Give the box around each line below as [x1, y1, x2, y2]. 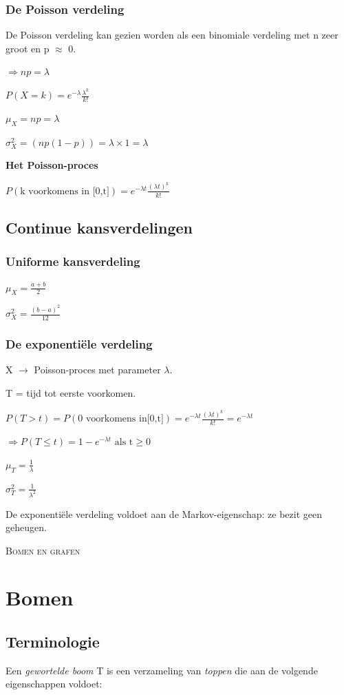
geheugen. [6, 520, 47, 535]
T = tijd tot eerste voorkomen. [6, 385, 136, 400]
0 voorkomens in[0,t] [78, 414, 164, 424]
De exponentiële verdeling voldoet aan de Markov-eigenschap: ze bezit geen [6, 506, 322, 521]
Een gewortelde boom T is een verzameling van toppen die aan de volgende [6, 663, 318, 677]
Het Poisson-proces [6, 158, 98, 172]
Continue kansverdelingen [6, 216, 193, 238]
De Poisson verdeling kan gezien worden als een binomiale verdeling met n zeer [6, 28, 338, 42]
